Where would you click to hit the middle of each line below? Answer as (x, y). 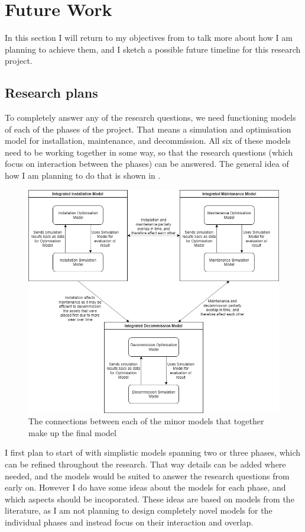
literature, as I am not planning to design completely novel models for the (139, 510)
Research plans (51, 93)
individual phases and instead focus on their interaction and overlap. (129, 522)
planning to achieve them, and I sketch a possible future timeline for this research (153, 49)
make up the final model (72, 432)
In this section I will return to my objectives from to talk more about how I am (149, 38)
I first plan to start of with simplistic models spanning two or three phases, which (153, 452)
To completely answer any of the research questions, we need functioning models (150, 117)
